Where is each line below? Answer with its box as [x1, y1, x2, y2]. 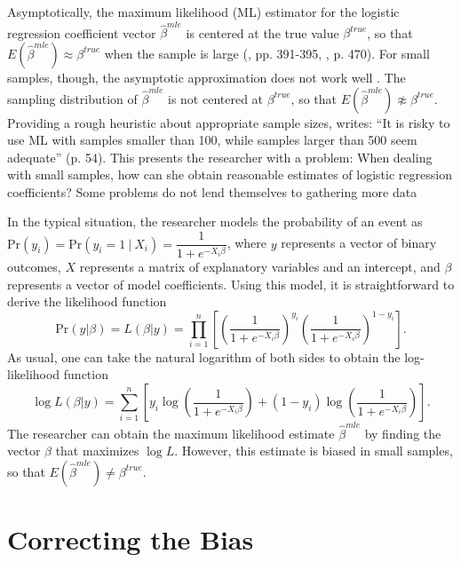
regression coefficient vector [7, 23, 156, 42]
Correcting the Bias [7, 521, 254, 558]
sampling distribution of [7, 89, 138, 107]
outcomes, [7, 257, 61, 276]
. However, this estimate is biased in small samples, [174, 441, 453, 460]
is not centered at [168, 89, 264, 107]
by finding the [364, 423, 441, 442]
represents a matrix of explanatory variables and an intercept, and [79, 257, 441, 276]
